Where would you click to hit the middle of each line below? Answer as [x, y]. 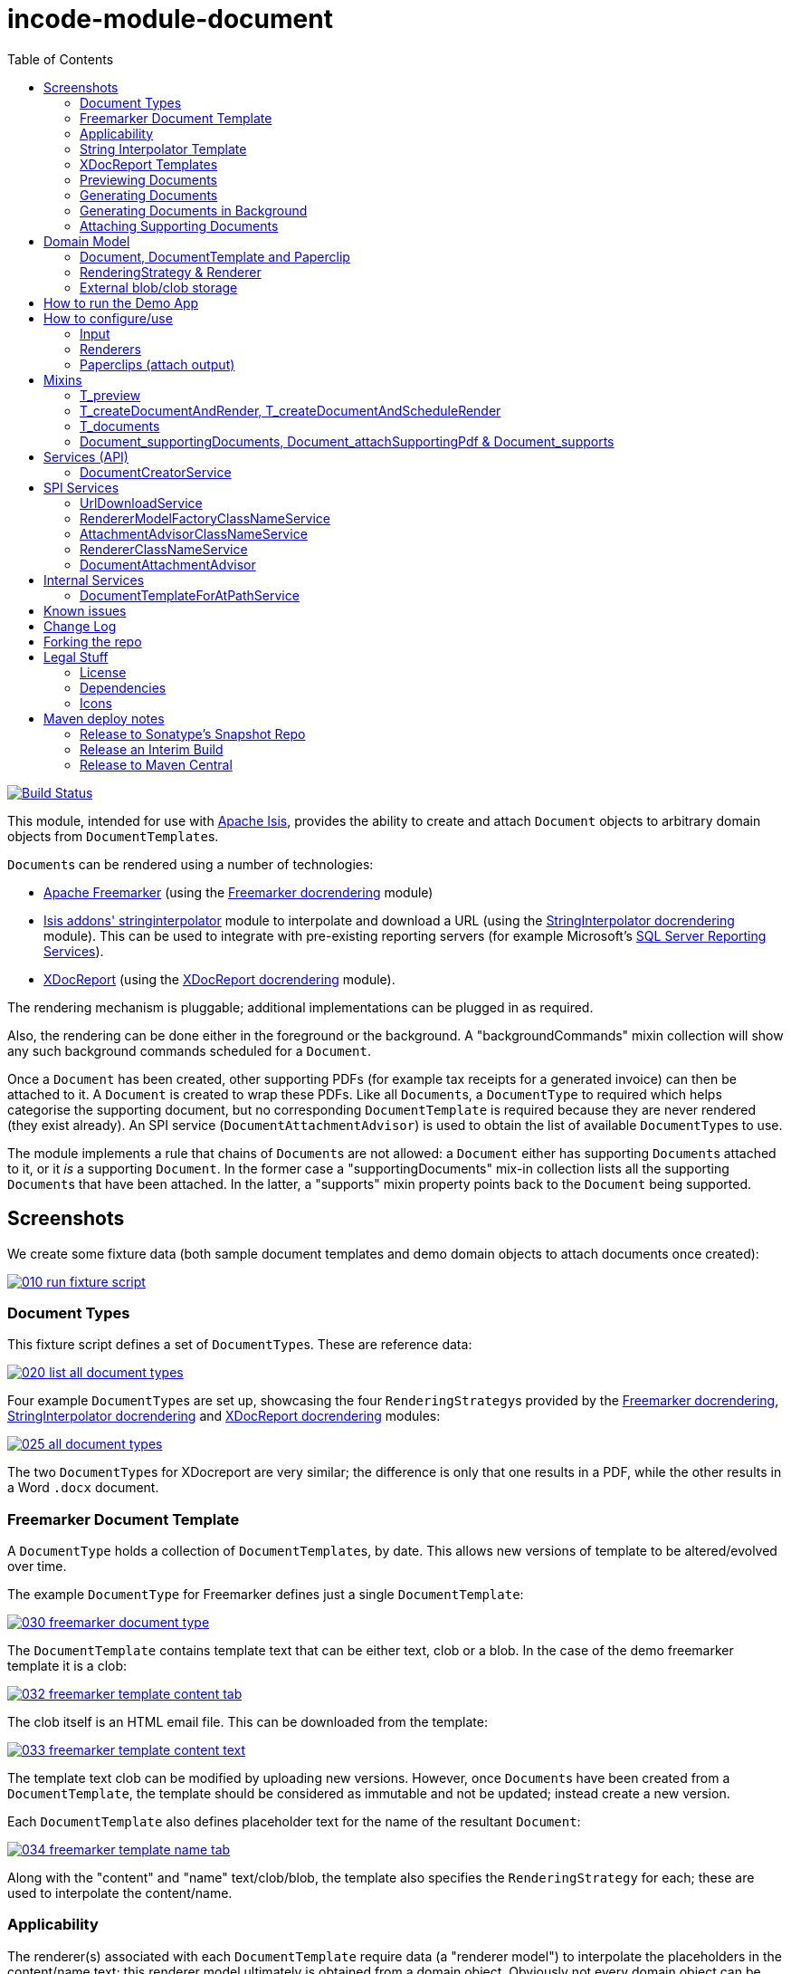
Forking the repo [93, 641]
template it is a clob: [67, 1666]
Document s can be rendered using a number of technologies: [191, 864]
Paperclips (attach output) [157, 364]
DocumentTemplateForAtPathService [190, 595]
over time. [37, 1567]
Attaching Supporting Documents [179, 225]
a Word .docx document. [83, 1488]
